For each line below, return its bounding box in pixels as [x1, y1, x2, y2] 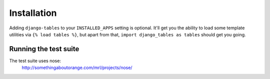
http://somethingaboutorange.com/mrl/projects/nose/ [21, 65, 132, 71]
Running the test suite [9, 45, 79, 53]
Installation [9, 7, 57, 18]
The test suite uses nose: [9, 58, 61, 64]
